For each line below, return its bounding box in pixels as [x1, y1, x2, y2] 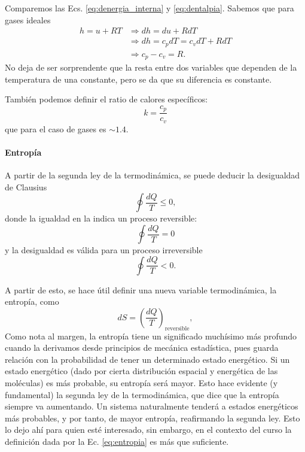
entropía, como [5, 295, 59, 308]
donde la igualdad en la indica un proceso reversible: [5, 212, 197, 225]
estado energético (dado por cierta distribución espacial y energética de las [5, 365, 278, 377]
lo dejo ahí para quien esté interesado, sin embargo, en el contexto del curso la [5, 423, 292, 436]
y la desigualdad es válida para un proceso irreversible [5, 244, 203, 256]
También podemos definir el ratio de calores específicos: [5, 93, 208, 105]
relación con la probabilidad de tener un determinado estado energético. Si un [5, 353, 290, 365]
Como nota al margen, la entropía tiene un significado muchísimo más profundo [5, 329, 297, 342]
